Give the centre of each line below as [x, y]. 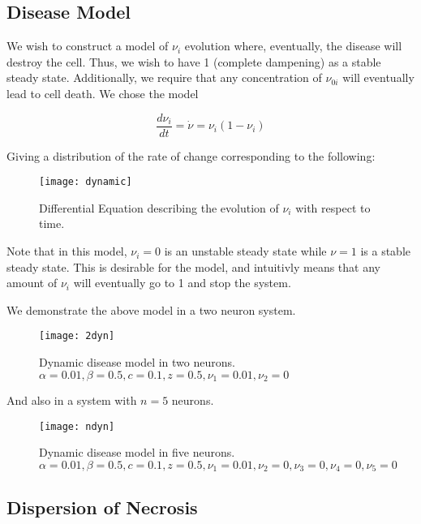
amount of [32, 283]
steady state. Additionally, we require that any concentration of [164, 77]
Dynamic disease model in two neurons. [137, 362]
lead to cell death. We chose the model [103, 93]
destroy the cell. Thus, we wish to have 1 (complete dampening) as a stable [194, 61]
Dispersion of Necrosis [102, 507]
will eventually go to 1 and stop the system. [182, 283]
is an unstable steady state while [245, 251]
